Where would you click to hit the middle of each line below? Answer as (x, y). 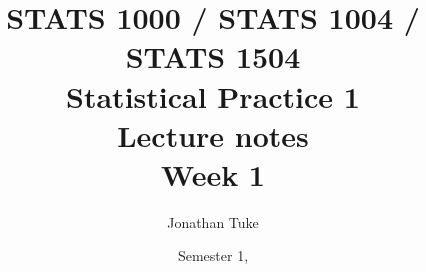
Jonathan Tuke (213, 221)
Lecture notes (213, 134)
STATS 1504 (213, 56)
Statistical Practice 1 (213, 95)
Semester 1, (213, 255)
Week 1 (213, 173)
